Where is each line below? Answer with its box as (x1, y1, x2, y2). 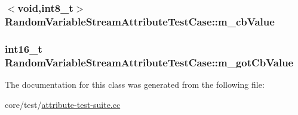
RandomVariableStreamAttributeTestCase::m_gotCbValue (5, 55, 294, 69)
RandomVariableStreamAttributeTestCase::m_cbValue (5, 14, 275, 28)
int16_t (5, 41, 42, 56)
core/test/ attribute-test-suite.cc (5, 98, 121, 110)
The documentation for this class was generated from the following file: (5, 78, 265, 90)
